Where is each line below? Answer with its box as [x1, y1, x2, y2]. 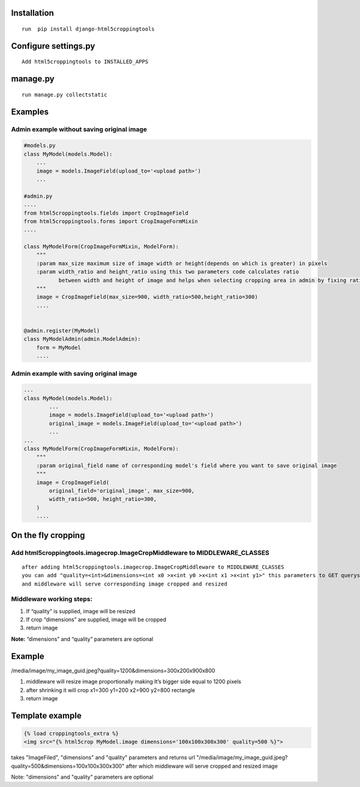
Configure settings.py [11, 41, 95, 51]
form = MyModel [36, 344, 81, 351]
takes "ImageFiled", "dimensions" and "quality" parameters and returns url [11, 754, 195, 761]
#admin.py [23, 192, 53, 200]
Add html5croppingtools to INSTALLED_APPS [22, 58, 149, 66]
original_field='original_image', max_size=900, [49, 487, 195, 494]
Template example [11, 710, 82, 721]
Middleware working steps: [11, 595, 93, 604]
